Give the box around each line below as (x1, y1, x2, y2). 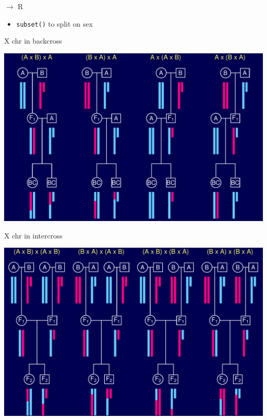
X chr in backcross (4, 35, 62, 46)
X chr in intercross (4, 230, 63, 241)
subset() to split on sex (16, 18, 93, 29)
